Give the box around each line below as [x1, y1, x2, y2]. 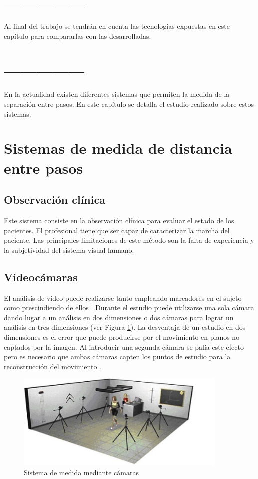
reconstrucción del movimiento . [4, 361, 101, 371]
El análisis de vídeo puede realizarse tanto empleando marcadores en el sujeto [4, 292, 242, 303]
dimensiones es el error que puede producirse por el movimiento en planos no [4, 331, 240, 342]
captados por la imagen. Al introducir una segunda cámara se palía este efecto [4, 341, 244, 352]
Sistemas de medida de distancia [4, 138, 232, 158]
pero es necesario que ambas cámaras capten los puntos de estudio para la [4, 351, 231, 362]
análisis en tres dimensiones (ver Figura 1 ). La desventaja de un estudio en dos [4, 322, 246, 332]
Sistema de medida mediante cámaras [24, 467, 139, 477]
